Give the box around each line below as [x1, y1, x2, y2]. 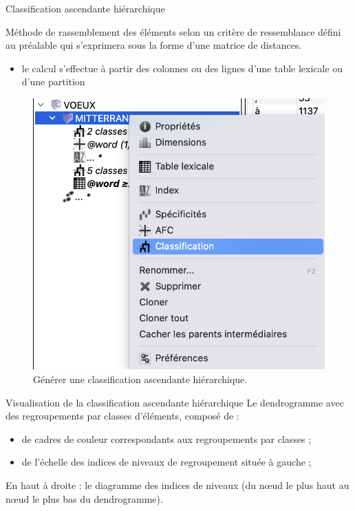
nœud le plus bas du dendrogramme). [6, 491, 163, 505]
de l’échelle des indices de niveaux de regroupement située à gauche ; [21, 455, 312, 469]
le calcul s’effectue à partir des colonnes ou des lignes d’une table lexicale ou [21, 61, 343, 75]
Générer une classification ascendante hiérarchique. [33, 371, 248, 386]
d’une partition [21, 74, 85, 89]
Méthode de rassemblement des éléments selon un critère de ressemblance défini [6, 24, 341, 39]
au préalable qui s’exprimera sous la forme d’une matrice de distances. [6, 38, 302, 52]
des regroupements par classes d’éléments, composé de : [6, 409, 239, 423]
